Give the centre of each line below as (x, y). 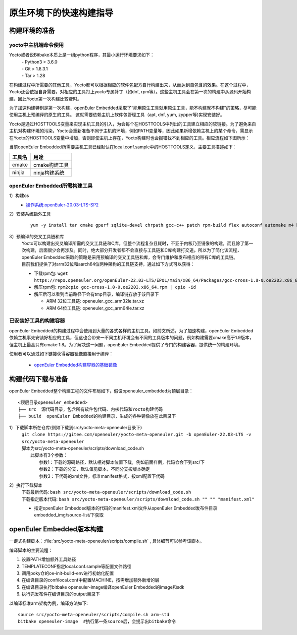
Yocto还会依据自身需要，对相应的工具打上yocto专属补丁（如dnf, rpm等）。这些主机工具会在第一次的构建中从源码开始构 (130, 92)
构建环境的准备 (32, 31)
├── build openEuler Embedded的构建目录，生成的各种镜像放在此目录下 (97, 416)
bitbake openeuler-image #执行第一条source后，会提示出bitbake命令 (97, 622)
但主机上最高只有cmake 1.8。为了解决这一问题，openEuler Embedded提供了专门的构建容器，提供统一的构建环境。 (126, 344)
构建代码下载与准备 (38, 379)
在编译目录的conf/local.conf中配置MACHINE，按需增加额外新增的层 (90, 580)
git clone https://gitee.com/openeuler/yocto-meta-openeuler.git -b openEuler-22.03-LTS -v (136, 435)
